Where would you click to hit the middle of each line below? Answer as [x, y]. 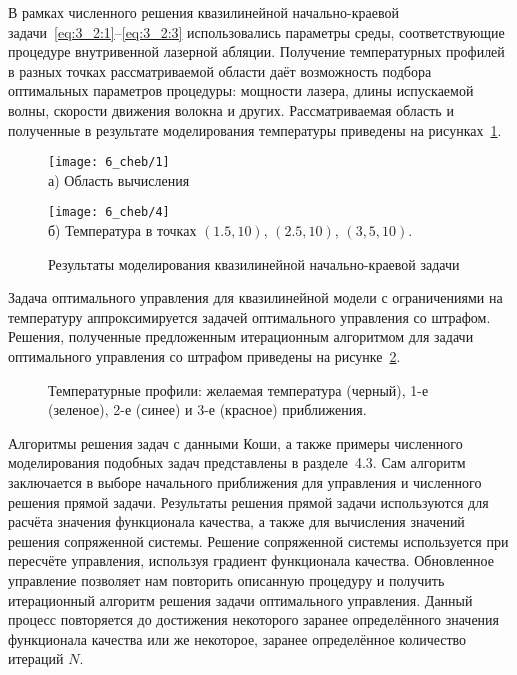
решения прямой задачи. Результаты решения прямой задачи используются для [248, 501]
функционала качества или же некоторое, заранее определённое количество [237, 638]
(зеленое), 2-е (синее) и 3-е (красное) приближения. [207, 409]
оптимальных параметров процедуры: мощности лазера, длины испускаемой [241, 90]
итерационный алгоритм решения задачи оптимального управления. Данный [240, 599]
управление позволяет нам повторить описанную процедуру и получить [226, 579]
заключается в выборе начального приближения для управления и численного [245, 482]
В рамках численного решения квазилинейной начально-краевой [203, 12]
